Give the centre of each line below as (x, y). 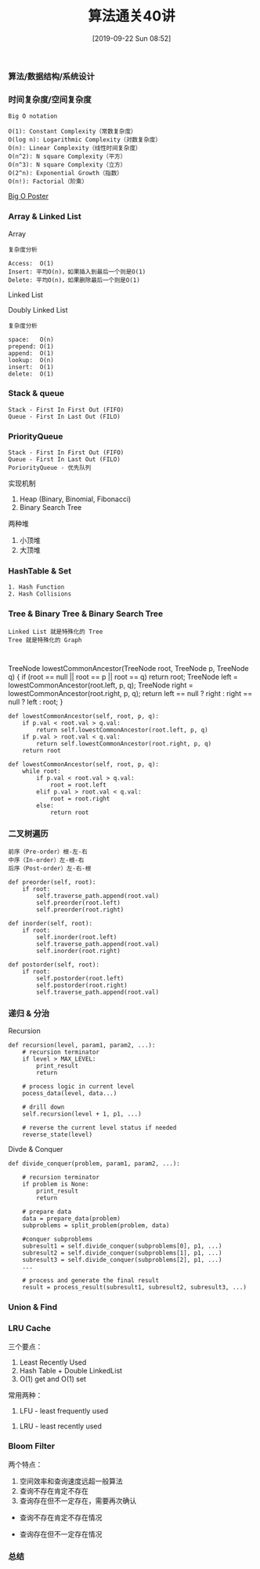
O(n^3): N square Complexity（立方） (67, 165)
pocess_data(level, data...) (70, 1094)
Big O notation (33, 116)
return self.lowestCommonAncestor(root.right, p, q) (124, 743)
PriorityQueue (36, 436)
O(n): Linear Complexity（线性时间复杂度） (75, 148)
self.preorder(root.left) (79, 903)
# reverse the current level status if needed (99, 1128)
